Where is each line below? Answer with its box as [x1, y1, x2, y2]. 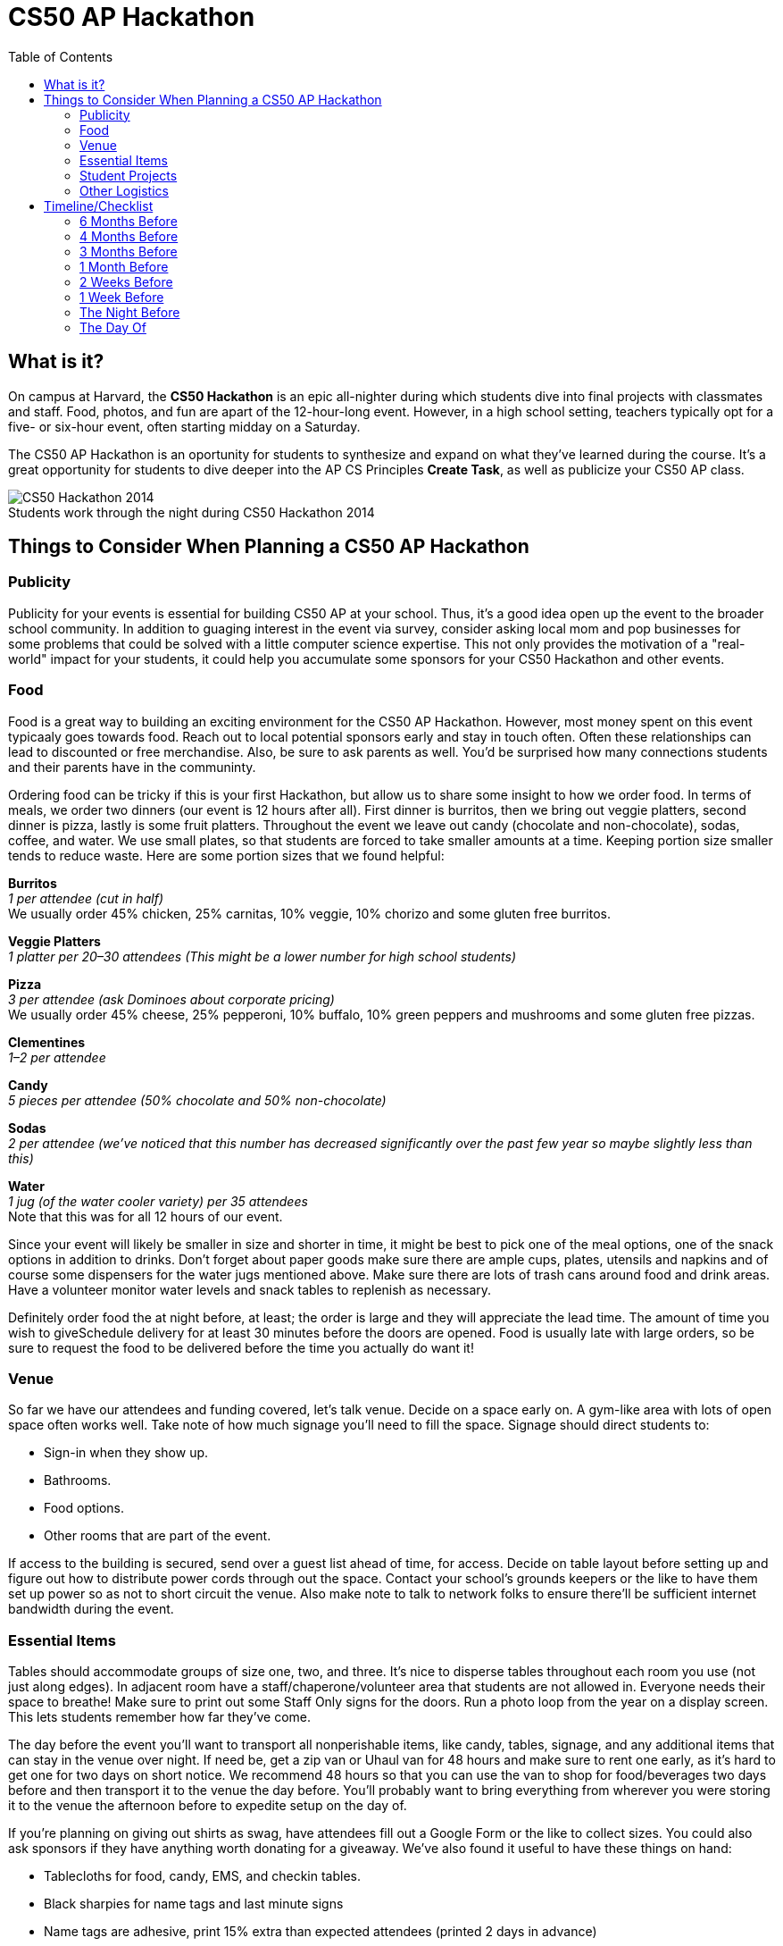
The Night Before [79, 304, 180, 320]
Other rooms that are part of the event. [44, 1528, 271, 1544]
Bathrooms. [44, 1472, 112, 1489]
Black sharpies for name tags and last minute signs [44, 1896, 344, 1912]
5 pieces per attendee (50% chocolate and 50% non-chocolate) [8, 1092, 387, 1108]
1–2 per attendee [8, 1049, 106, 1065]
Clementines [8, 1034, 86, 1050]
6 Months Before [79, 213, 178, 229]
